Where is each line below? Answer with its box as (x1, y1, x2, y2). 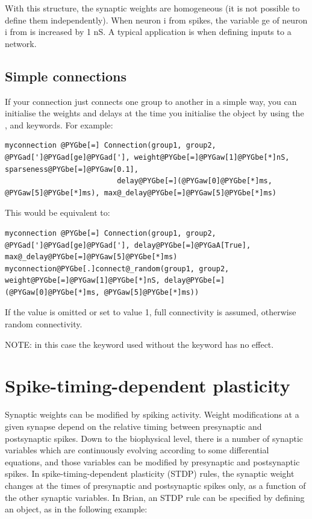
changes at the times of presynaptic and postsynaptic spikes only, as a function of (5, 479, 306, 491)
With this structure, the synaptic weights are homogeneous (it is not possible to (5, 2, 300, 14)
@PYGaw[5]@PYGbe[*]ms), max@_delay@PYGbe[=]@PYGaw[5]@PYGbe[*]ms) (5, 188, 277, 197)
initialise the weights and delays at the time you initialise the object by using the (5, 107, 304, 119)
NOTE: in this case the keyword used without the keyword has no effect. (5, 338, 274, 350)
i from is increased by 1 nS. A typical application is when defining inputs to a (5, 25, 292, 38)
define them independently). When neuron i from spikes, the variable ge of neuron (5, 13, 308, 26)
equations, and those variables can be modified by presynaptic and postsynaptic (5, 455, 300, 468)
